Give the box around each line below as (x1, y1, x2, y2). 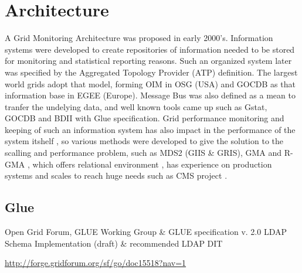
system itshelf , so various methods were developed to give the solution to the (5, 135, 284, 147)
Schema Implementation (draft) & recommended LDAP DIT (5, 237, 223, 249)
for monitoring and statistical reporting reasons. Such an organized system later (5, 54, 292, 67)
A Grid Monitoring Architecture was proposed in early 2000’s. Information (5, 32, 273, 44)
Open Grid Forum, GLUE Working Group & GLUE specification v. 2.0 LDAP (5, 226, 287, 238)
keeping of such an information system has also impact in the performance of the (5, 123, 296, 135)
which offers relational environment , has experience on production (32, 158, 272, 170)
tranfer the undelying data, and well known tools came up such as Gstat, (5, 100, 267, 112)
